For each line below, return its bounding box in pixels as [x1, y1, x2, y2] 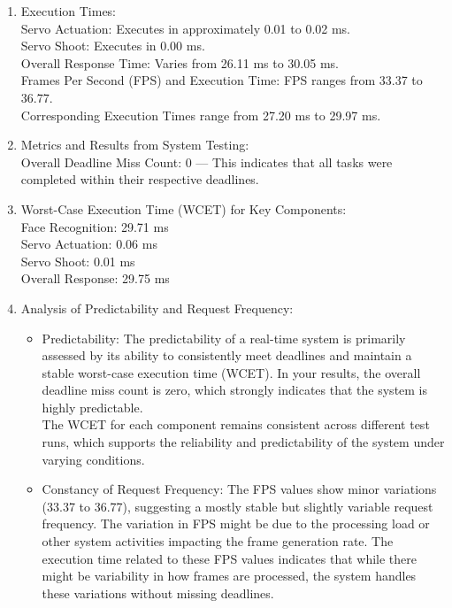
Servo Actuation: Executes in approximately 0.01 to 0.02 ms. [20, 19, 350, 37]
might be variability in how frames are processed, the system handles [42, 566, 417, 585]
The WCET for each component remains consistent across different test [42, 415, 430, 434]
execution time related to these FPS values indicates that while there [42, 549, 417, 567]
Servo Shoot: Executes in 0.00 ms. [20, 36, 205, 55]
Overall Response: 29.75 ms [20, 269, 170, 288]
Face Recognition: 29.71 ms [20, 217, 169, 235]
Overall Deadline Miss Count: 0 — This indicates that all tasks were [20, 152, 393, 171]
